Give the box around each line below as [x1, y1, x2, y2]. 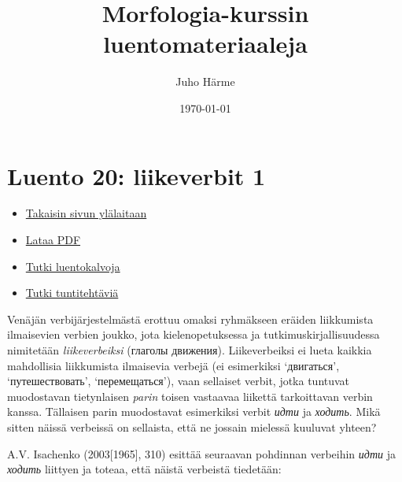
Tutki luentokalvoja [25, 258, 120, 274]
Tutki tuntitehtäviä [25, 284, 119, 301]
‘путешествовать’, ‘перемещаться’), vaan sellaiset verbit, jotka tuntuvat [7, 373, 350, 389]
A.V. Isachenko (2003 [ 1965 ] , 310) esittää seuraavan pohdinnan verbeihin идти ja [7, 445, 396, 462]
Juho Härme [175, 73, 235, 90]
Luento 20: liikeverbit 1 [7, 159, 266, 191]
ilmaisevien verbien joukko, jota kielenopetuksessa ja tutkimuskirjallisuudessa [7, 326, 380, 343]
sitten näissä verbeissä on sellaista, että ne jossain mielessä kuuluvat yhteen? [7, 418, 377, 435]
